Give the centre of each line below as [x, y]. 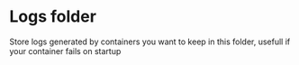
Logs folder [53, 17]
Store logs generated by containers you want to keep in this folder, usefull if [150, 42]
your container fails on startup [65, 51]
